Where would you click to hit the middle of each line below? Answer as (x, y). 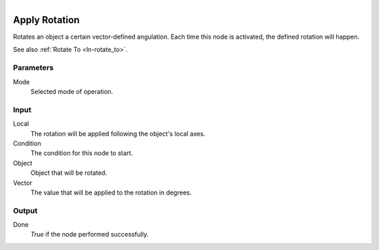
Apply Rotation (46, 20)
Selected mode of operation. (72, 92)
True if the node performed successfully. (89, 235)
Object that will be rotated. (69, 173)
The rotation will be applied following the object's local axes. (118, 133)
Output (25, 211)
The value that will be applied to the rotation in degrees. (111, 192)
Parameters (33, 68)
